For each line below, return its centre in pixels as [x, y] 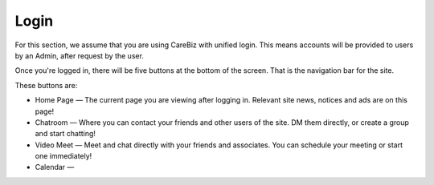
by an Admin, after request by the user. [80, 55]
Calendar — [55, 167]
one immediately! [63, 156]
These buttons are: [46, 85]
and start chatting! [66, 134]
